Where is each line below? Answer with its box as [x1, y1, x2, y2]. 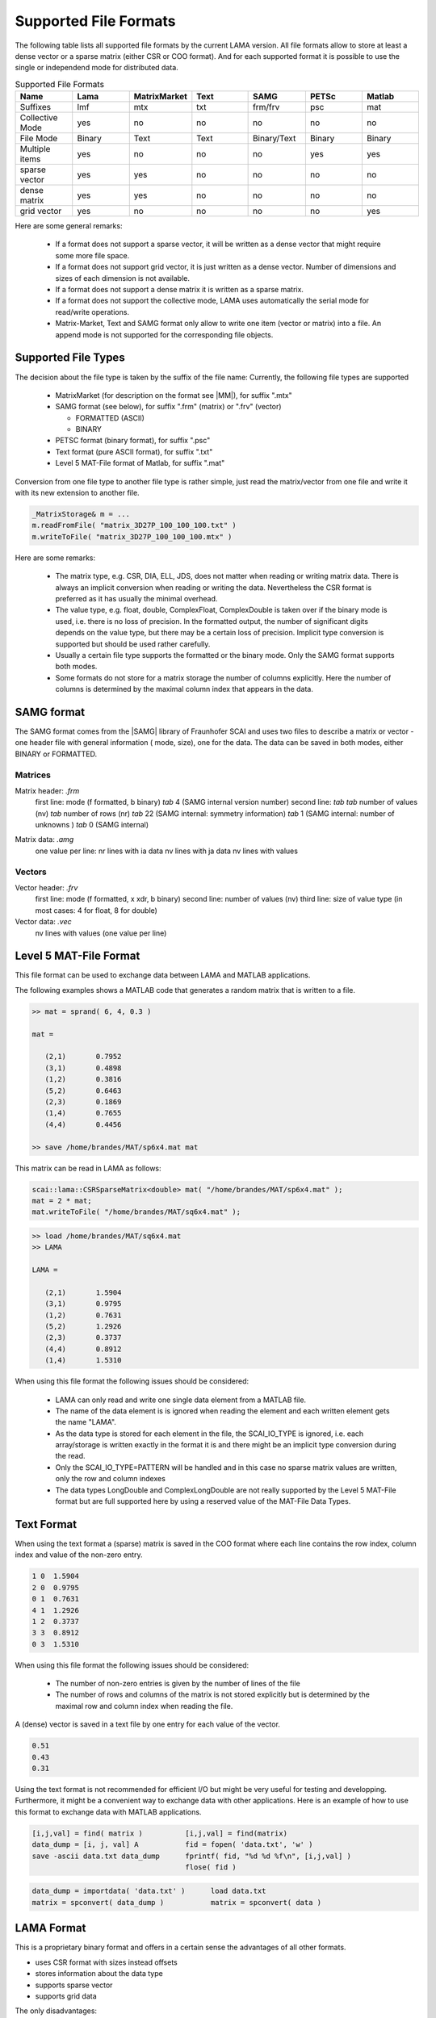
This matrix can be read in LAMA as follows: [15, 1163, 161, 1173]
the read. [55, 1451, 86, 1461]
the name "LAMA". [55, 1417, 117, 1427]
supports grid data [35, 1991, 97, 2001]
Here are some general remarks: [15, 221, 123, 231]
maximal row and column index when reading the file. [55, 1701, 233, 1710]
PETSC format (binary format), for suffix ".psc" [55, 436, 211, 446]
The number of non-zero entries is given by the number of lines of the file [55, 1679, 300, 1689]
